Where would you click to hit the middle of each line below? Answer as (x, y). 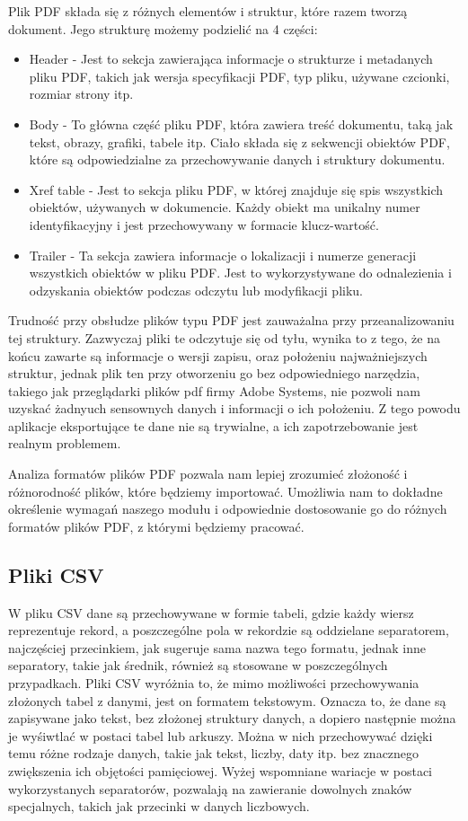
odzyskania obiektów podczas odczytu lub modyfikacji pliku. (196, 290)
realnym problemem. (65, 443)
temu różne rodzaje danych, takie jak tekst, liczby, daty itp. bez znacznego (214, 753)
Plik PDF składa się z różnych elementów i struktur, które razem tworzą (208, 11)
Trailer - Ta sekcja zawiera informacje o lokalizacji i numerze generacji (223, 255)
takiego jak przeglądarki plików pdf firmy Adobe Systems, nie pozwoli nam (214, 390)
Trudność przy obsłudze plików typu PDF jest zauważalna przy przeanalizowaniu (231, 320)
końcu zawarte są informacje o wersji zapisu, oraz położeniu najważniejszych (218, 355)
